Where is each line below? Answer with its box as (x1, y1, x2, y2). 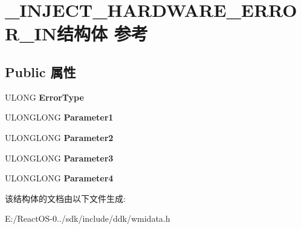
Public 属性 (5, 62, 76, 81)
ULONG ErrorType (5, 90, 84, 103)
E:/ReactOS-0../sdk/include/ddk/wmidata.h (5, 212, 170, 225)
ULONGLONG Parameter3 (5, 151, 114, 164)
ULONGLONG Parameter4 (5, 172, 114, 184)
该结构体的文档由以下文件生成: (5, 192, 126, 204)
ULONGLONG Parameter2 (5, 131, 114, 143)
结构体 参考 (56, 21, 148, 46)
